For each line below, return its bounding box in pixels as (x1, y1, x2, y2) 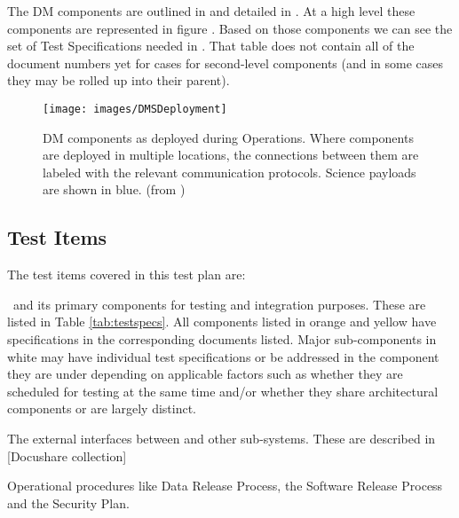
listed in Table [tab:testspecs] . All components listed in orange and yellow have (7, 312, 437, 331)
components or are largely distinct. (7, 399, 196, 418)
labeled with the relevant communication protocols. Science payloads (43, 162, 416, 181)
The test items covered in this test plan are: (7, 265, 246, 284)
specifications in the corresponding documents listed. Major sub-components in (7, 329, 437, 348)
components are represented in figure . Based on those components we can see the (7, 19, 453, 37)
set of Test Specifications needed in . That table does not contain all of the (7, 36, 415, 55)
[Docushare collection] (7, 446, 127, 465)
